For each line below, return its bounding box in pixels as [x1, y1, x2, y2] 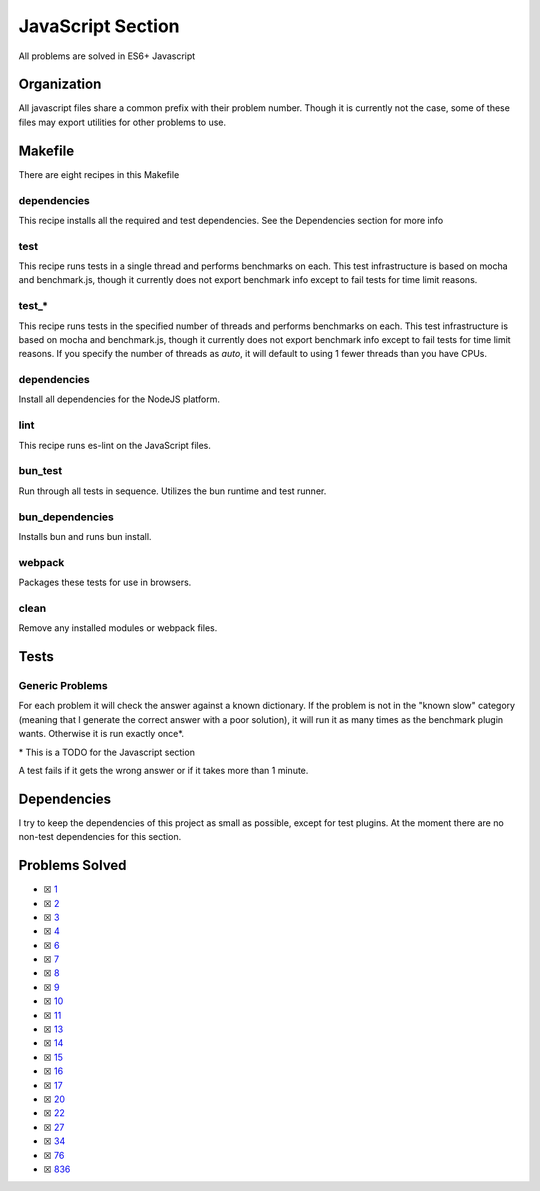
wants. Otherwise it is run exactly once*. [18, 728, 185, 740]
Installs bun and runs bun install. [18, 530, 152, 542]
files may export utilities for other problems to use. [18, 116, 227, 128]
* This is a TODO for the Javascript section [18, 746, 195, 758]
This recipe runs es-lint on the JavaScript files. [18, 439, 212, 451]
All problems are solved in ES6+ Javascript [18, 50, 196, 62]
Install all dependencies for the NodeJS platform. [18, 393, 220, 405]
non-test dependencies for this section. [18, 831, 182, 843]
